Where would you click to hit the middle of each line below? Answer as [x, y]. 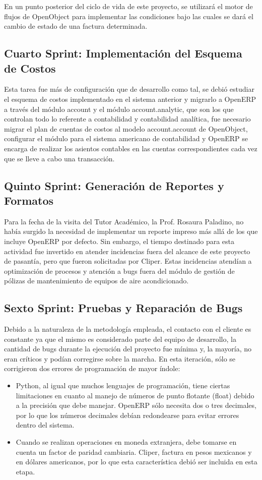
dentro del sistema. [45, 425]
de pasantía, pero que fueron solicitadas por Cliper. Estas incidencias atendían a [128, 261]
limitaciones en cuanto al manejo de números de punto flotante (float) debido [135, 395]
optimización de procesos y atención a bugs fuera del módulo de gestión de [119, 271]
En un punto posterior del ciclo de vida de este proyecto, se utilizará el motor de [128, 6]
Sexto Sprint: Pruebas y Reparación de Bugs [123, 308]
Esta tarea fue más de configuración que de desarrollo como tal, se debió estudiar [129, 89]
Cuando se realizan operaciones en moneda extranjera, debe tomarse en [126, 442]
